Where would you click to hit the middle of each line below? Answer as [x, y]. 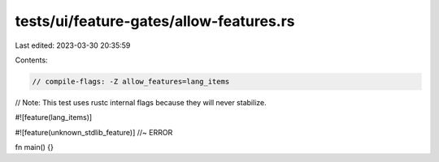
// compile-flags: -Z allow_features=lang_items [131, 81]
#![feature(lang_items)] [54, 117]
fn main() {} [35, 147]
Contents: [31, 60]
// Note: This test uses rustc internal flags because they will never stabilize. [141, 102]
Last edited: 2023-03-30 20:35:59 [73, 45]
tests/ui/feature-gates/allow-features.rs [155, 21]
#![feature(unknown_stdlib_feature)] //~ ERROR [94, 132]
